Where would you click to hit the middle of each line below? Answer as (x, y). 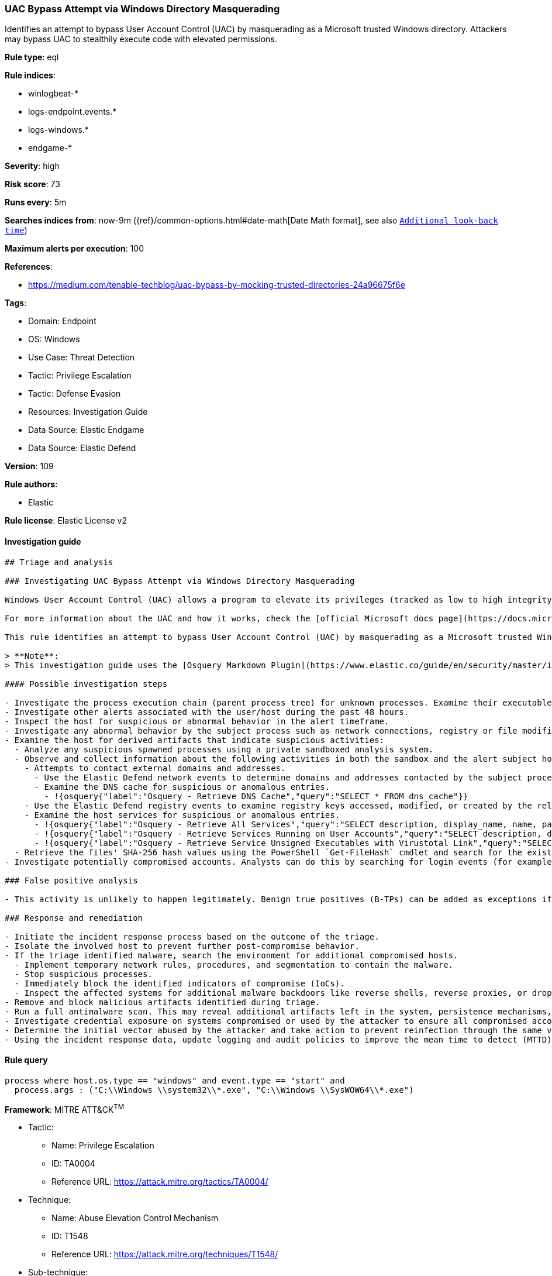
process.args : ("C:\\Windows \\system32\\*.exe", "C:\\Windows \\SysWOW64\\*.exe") (214, 1090)
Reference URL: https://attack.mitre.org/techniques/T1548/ (165, 1254)
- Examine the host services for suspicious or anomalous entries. (182, 815)
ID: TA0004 (73, 1164)
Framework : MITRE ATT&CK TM (65, 1108)
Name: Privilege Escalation (103, 1146)
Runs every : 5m (36, 202)
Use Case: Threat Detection (82, 357)
